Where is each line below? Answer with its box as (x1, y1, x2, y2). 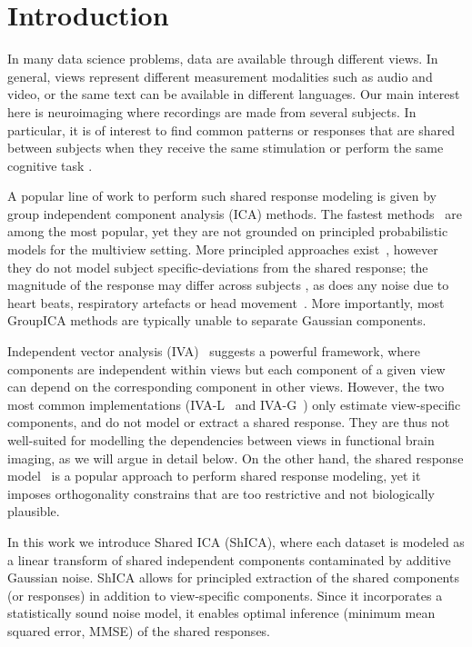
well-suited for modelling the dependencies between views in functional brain (7, 431, 435, 449)
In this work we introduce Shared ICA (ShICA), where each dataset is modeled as (7, 532, 465, 551)
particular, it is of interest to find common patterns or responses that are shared (7, 120, 456, 139)
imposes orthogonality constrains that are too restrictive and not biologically (7, 483, 435, 503)
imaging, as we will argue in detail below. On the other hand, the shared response (7, 448, 464, 467)
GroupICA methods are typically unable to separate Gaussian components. (7, 311, 427, 330)
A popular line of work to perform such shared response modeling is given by (7, 186, 437, 205)
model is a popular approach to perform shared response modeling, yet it (7, 466, 421, 485)
